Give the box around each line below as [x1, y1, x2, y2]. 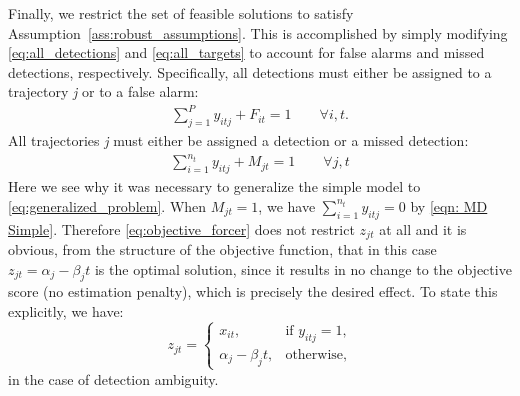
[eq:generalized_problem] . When [8, 195, 207, 216]
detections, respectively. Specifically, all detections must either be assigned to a [8, 61, 492, 82]
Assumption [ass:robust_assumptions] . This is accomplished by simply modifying [8, 22, 508, 43]
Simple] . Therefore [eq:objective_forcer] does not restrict [8, 218, 355, 239]
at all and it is [379, 218, 467, 239]
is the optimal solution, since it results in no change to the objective [94, 258, 512, 279]
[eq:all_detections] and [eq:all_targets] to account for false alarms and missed [8, 42, 485, 63]
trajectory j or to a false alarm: [8, 81, 199, 102]
